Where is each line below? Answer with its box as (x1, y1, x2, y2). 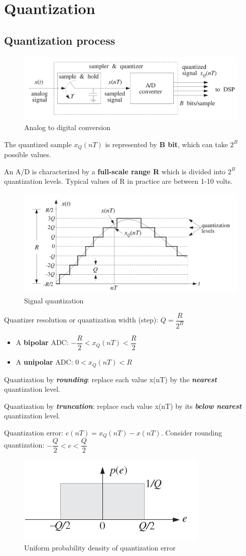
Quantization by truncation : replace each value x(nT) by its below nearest (4, 400, 242, 411)
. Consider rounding (161, 427, 222, 437)
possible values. (4, 149, 51, 160)
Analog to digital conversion (24, 122, 111, 132)
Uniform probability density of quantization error (24, 542, 176, 552)
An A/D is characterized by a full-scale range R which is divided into (4, 166, 226, 176)
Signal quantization (24, 295, 84, 305)
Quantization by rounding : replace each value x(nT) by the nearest (4, 374, 217, 384)
